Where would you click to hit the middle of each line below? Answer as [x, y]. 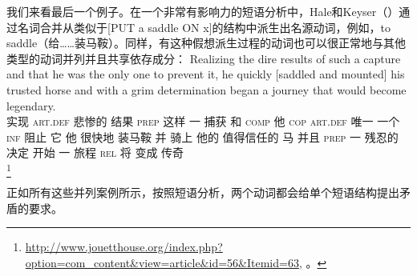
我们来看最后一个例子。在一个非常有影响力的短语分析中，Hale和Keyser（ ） [203, 11]
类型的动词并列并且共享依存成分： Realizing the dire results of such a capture [204, 58]
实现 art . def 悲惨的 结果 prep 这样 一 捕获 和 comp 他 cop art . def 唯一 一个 [203, 121]
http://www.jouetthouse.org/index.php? [124, 247]
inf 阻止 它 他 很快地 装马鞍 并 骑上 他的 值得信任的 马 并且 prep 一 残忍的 [202, 136]
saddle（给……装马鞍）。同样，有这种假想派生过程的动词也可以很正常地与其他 [206, 43]
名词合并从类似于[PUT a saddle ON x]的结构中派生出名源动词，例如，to [204, 27]
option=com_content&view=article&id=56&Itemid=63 [162, 263]
